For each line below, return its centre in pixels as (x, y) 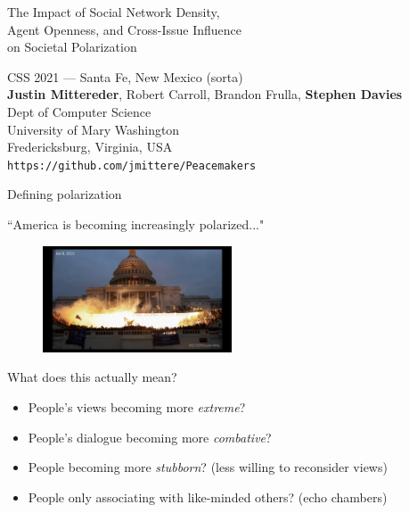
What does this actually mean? (92, 377)
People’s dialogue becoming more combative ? (150, 437)
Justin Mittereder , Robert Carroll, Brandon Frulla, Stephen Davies (205, 94)
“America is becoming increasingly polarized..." (136, 224)
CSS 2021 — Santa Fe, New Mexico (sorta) (125, 76)
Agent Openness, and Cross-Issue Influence (124, 29)
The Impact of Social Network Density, (114, 12)
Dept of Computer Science (79, 111)
